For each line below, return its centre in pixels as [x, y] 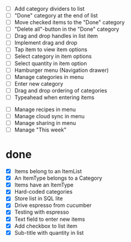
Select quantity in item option [51, 63]
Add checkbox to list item [46, 226]
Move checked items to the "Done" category [69, 22]
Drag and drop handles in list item [56, 36]
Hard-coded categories [43, 192]
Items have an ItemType [44, 185]
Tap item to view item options [51, 49]
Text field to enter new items [50, 219]
